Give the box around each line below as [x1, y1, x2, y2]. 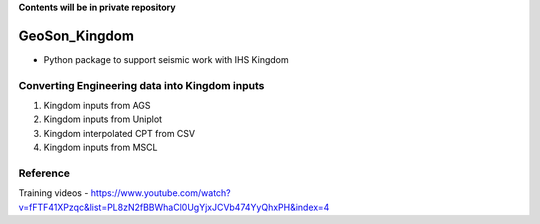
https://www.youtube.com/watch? [90, 187, 232, 199]
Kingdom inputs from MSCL [43, 141, 158, 154]
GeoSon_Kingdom [18, 27, 135, 44]
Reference [18, 166, 70, 180]
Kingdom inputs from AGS [43, 100, 151, 112]
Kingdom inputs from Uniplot [43, 113, 163, 125]
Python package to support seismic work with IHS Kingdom [43, 53, 289, 65]
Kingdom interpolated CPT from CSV [43, 127, 195, 139]
